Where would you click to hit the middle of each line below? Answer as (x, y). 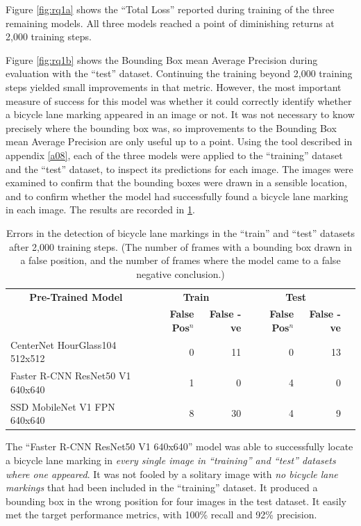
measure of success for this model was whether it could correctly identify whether (179, 100)
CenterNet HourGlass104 (64, 344)
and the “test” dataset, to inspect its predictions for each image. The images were (179, 169)
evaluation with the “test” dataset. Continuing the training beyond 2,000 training (179, 73)
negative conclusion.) (180, 273)
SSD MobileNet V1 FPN (63, 406)
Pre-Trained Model (76, 296)
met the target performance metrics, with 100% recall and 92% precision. (161, 515)
